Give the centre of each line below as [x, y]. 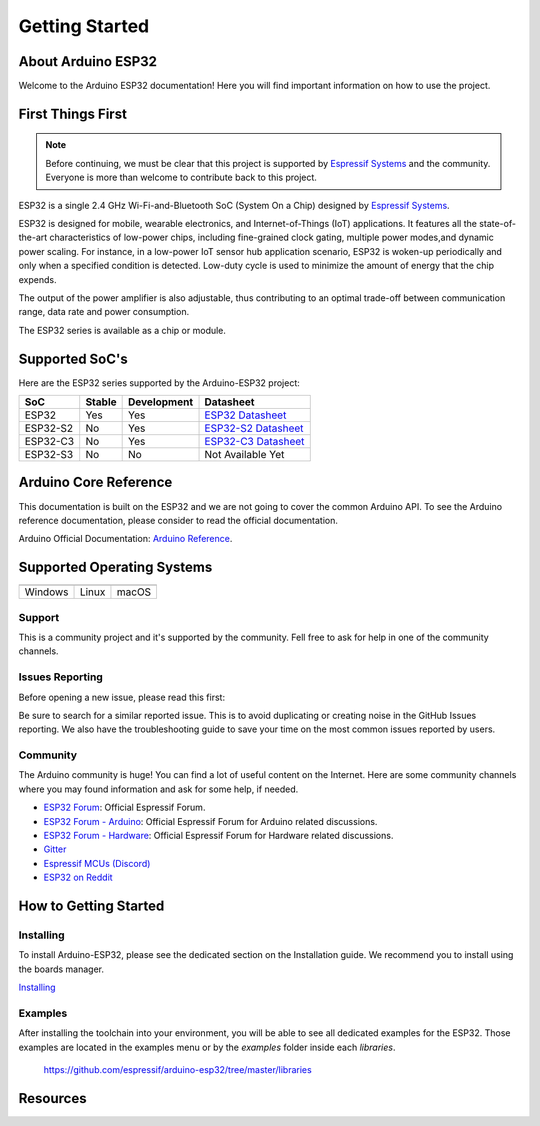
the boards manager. [61, 969]
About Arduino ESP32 [88, 61]
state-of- [497, 224]
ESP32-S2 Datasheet [254, 428]
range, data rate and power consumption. [104, 312]
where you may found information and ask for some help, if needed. [158, 789]
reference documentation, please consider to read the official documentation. [178, 520]
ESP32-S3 [49, 455]
